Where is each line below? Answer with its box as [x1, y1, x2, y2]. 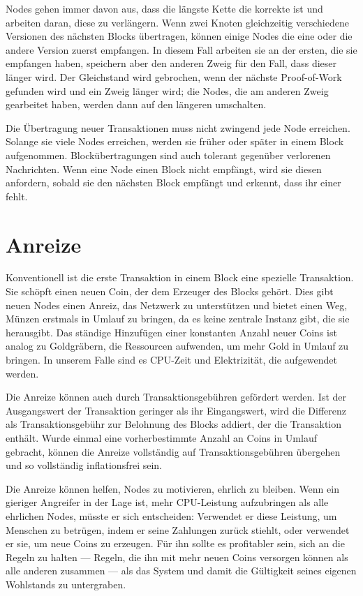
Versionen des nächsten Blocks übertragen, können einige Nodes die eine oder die [6, 29, 353, 43]
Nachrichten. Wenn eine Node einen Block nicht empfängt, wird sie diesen [6, 161, 322, 176]
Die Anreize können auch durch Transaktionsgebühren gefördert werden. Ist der [6, 389, 347, 404]
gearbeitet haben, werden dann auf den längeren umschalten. [6, 97, 267, 112]
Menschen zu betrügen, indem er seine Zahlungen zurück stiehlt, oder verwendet [6, 522, 350, 537]
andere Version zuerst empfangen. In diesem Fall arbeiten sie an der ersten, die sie [6, 42, 357, 57]
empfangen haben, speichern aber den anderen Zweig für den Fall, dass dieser [6, 56, 336, 70]
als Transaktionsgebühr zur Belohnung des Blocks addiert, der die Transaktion [6, 417, 342, 431]
